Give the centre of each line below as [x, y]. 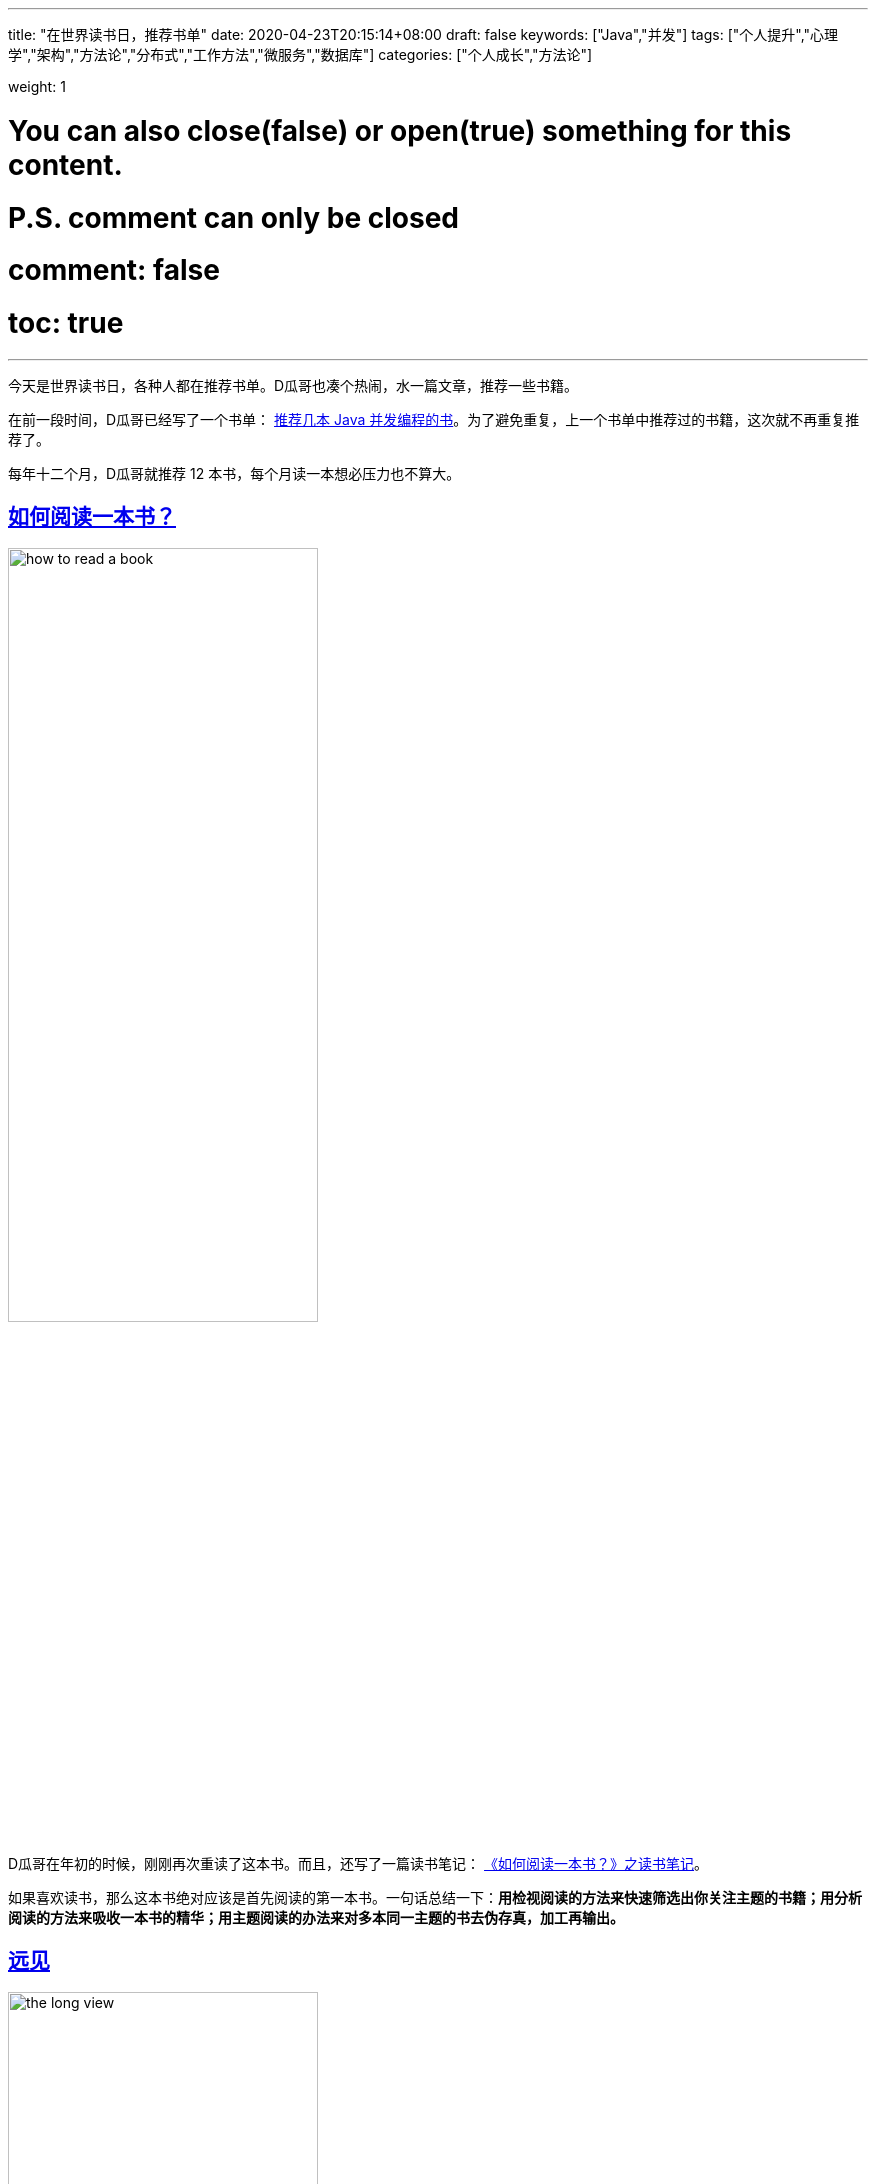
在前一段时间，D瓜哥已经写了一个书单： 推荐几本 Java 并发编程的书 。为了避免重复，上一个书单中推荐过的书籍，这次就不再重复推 [434, 419]
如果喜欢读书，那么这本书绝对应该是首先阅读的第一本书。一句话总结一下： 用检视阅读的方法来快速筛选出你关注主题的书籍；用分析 [435, 1897]
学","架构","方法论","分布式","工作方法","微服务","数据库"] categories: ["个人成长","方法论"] [300, 54]
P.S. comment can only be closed [233, 217]
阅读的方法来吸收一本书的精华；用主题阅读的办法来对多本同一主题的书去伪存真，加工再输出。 [316, 1917]
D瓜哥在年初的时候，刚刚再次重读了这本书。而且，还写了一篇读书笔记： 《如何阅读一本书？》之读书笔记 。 [358, 1863]
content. [65, 164]
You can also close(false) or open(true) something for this [400, 130]
